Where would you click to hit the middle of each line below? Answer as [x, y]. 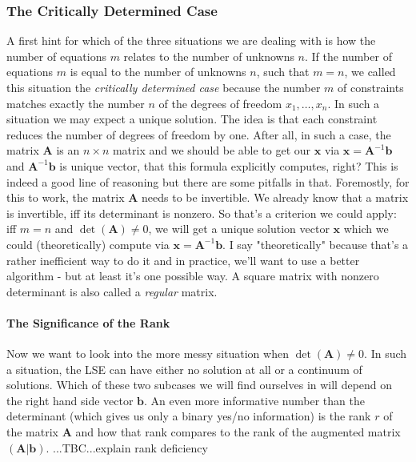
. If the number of [348, 56]
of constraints [371, 87]
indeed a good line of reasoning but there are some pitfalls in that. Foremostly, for [208, 181]
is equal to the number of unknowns [158, 72]
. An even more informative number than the [254, 400]
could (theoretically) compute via [88, 244]
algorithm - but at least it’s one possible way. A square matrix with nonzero [193, 276]
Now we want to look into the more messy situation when [148, 354]
